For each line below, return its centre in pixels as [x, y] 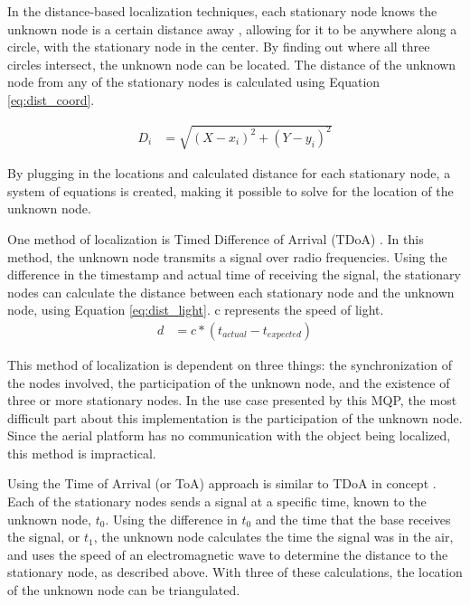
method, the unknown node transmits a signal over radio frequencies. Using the [227, 256]
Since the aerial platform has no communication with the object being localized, [229, 435]
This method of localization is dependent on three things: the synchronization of [230, 364]
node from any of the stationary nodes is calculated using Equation [194, 82]
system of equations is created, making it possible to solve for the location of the [230, 190]
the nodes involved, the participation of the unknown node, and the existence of [229, 382]
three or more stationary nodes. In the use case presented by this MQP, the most [232, 400]
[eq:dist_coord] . [51, 99]
